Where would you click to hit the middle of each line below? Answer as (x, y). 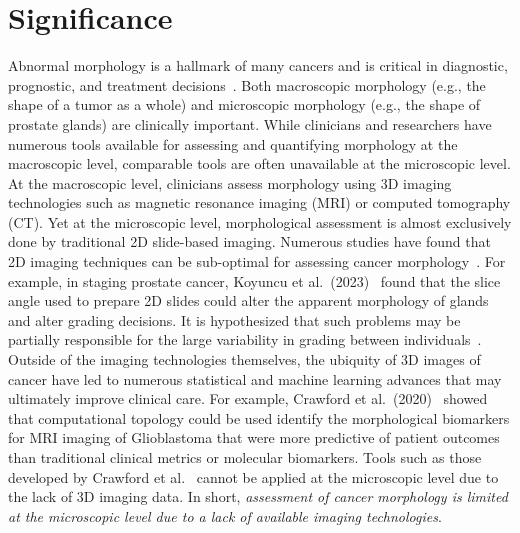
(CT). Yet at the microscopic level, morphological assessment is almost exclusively (260, 221)
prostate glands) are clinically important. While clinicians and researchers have (250, 123)
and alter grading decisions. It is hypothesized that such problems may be (234, 319)
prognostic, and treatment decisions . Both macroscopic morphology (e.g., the (247, 84)
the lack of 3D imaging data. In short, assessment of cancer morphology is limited (258, 496)
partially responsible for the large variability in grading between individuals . (245, 339)
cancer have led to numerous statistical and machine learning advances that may (255, 378)
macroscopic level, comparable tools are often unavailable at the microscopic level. (259, 163)
